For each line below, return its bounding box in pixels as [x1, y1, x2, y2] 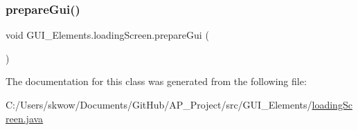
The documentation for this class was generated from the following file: [6, 74, 307, 89]
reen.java [6, 111, 44, 125]
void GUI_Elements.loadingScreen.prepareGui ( [6, 28, 209, 42]
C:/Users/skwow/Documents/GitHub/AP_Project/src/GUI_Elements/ [6, 98, 312, 111]
